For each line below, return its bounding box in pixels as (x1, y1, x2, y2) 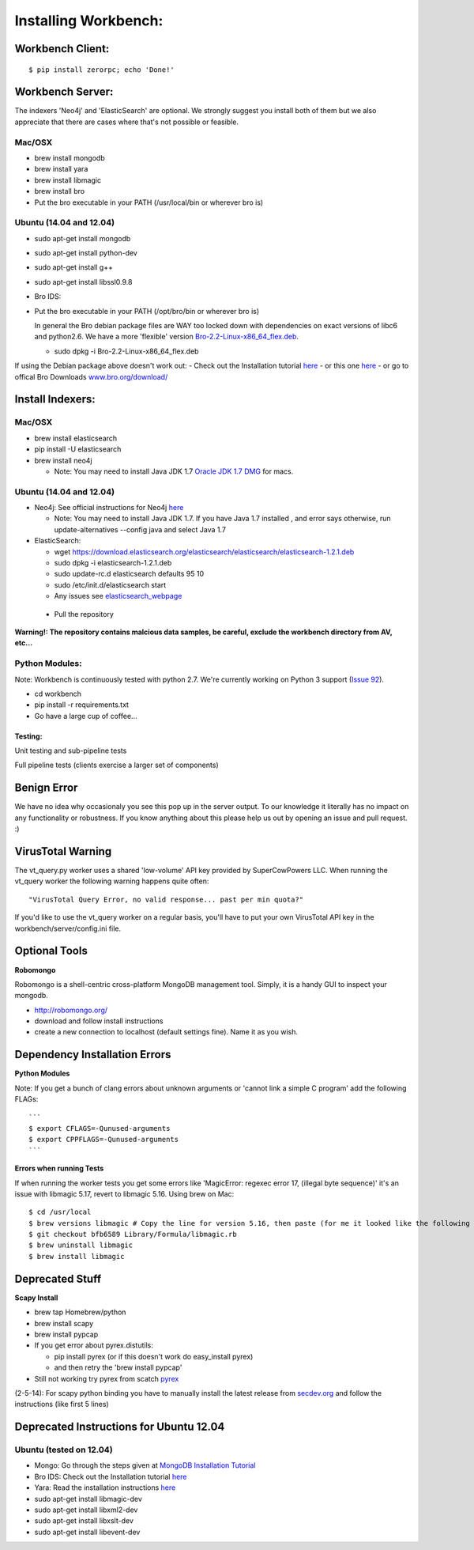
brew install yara (34, 164, 88, 174)
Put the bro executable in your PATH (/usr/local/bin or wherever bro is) (34, 198, 264, 207)
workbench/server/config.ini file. (14, 924, 122, 933)
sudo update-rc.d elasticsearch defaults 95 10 (54, 569, 205, 579)
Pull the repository (54, 609, 115, 618)
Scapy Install (14, 1293, 58, 1302)
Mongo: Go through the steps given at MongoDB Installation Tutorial (34, 1461, 256, 1470)
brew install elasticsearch (34, 433, 118, 443)
